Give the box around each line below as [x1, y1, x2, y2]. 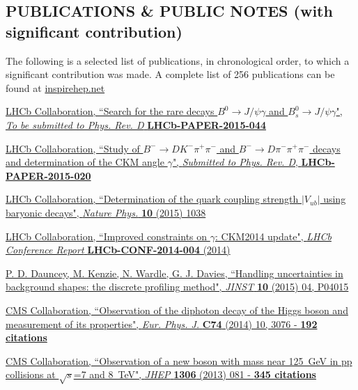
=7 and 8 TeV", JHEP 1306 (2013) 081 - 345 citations [73, 367, 316, 382]
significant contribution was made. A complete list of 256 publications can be [6, 67, 335, 81]
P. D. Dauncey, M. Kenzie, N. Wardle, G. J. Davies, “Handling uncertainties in [6, 265, 343, 280]
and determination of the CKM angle [6, 155, 164, 169]
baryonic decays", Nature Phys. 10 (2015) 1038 [6, 205, 206, 219]
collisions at [6, 367, 56, 382]
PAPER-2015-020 [6, 168, 91, 182]
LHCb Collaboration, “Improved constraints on [6, 228, 208, 243]
